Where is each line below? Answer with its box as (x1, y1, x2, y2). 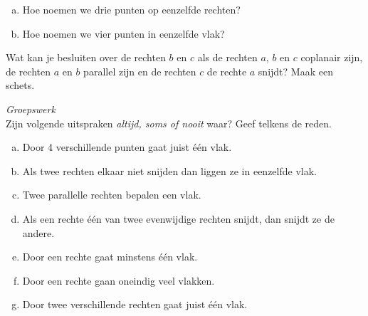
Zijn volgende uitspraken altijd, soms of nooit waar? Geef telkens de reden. (6, 115, 332, 130)
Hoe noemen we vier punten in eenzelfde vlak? (22, 26, 225, 41)
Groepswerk (6, 101, 56, 116)
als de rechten (197, 50, 258, 65)
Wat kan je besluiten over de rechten (6, 50, 166, 65)
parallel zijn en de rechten (83, 63, 196, 78)
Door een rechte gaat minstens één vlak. (22, 249, 198, 264)
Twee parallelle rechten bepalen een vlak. (22, 187, 201, 202)
